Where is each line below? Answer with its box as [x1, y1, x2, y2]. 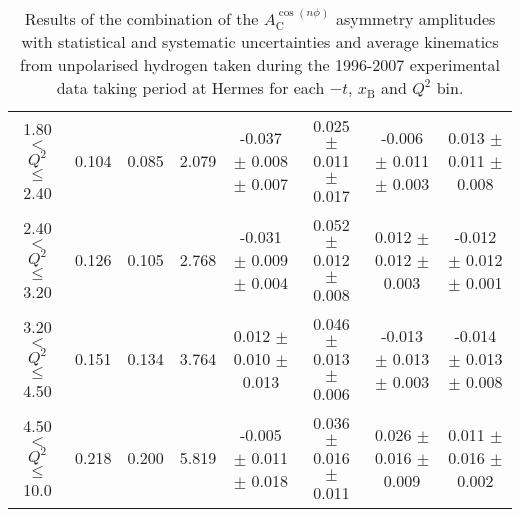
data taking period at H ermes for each [56, 76, 325, 100]
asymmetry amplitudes [335, 7, 496, 30]
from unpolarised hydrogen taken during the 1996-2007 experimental [20, 53, 500, 77]
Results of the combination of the [24, 7, 259, 30]
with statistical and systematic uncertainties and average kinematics [21, 30, 499, 54]
